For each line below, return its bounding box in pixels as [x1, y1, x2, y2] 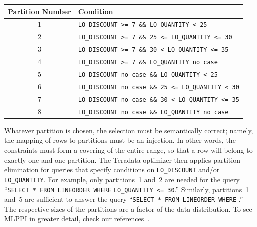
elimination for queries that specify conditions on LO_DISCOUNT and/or [4, 164, 220, 175]
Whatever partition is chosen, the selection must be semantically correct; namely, [4, 125, 253, 135]
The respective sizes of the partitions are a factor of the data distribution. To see [4, 203, 252, 214]
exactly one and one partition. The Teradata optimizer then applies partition [4, 154, 240, 165]
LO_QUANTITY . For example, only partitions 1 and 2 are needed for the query [4, 174, 240, 184]
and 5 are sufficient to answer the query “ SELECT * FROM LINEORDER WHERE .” [4, 194, 243, 204]
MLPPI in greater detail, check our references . [4, 213, 150, 224]
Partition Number [8, 6, 71, 16]
